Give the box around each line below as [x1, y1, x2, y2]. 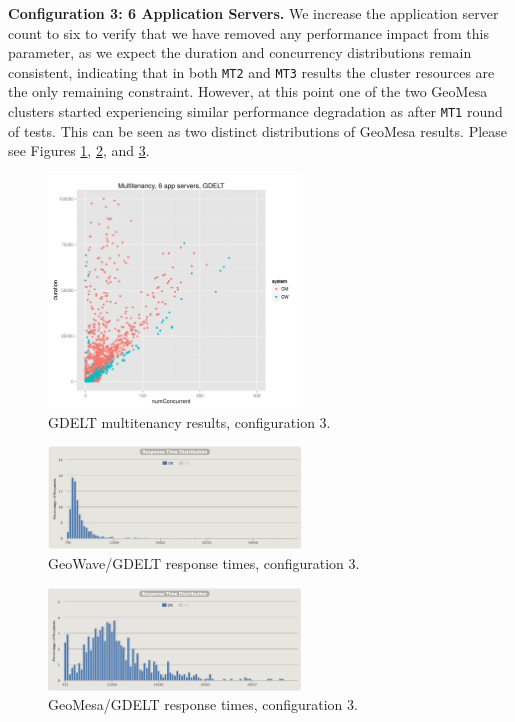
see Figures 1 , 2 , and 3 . [8, 140, 150, 161]
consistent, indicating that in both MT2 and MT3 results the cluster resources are [8, 61, 495, 82]
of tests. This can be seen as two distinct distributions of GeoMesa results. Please [8, 120, 508, 141]
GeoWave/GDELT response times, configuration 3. [48, 553, 360, 574]
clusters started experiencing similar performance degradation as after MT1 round [8, 101, 503, 122]
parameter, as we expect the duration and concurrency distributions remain [8, 42, 472, 63]
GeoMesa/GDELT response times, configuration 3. [48, 694, 358, 715]
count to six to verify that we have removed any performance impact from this [8, 22, 489, 43]
